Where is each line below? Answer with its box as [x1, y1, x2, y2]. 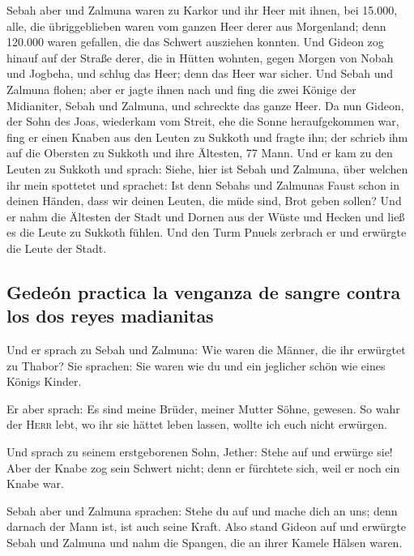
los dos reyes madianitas [6, 303, 214, 328]
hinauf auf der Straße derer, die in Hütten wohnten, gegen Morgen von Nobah [6, 49, 394, 66]
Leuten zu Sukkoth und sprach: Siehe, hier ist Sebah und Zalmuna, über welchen [6, 160, 408, 177]
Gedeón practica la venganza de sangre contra [6, 279, 401, 304]
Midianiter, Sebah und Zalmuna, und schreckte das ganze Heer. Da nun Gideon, [6, 96, 404, 113]
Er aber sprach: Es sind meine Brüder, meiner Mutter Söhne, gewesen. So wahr [6, 400, 400, 417]
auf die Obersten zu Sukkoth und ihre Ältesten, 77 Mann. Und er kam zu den [6, 144, 393, 161]
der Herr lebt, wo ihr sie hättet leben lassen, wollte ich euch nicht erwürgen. [6, 416, 387, 433]
